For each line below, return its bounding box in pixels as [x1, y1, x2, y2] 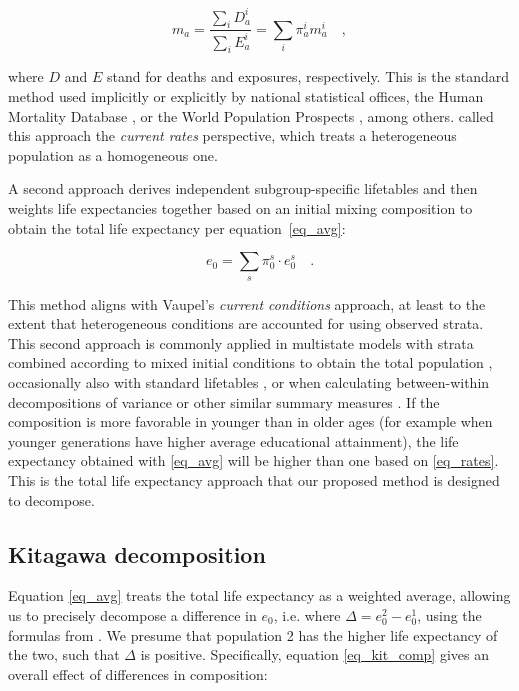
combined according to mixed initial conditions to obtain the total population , [8, 352, 493, 373]
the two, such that [8, 644, 120, 665]
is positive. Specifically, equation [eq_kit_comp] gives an [140, 644, 489, 665]
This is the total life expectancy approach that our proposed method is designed [8, 469, 500, 490]
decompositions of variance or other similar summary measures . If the [8, 391, 440, 412]
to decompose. [8, 489, 95, 510]
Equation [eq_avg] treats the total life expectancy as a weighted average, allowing [8, 585, 511, 606]
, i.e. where [273, 604, 341, 625]
